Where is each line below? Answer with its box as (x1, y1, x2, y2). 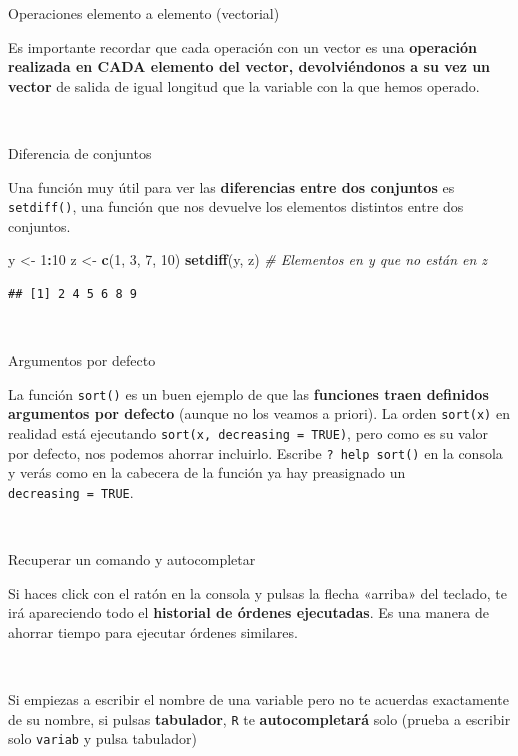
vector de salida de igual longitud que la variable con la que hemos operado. (8, 75, 480, 96)
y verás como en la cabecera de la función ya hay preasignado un (8, 462, 406, 483)
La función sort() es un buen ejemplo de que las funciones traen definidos (8, 383, 489, 404)
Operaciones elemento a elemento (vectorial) (8, 3, 280, 23)
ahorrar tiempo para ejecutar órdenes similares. (8, 622, 298, 643)
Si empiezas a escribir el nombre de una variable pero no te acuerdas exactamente (8, 689, 509, 710)
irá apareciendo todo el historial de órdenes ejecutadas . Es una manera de (8, 602, 490, 623)
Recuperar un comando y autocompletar (8, 549, 256, 570)
